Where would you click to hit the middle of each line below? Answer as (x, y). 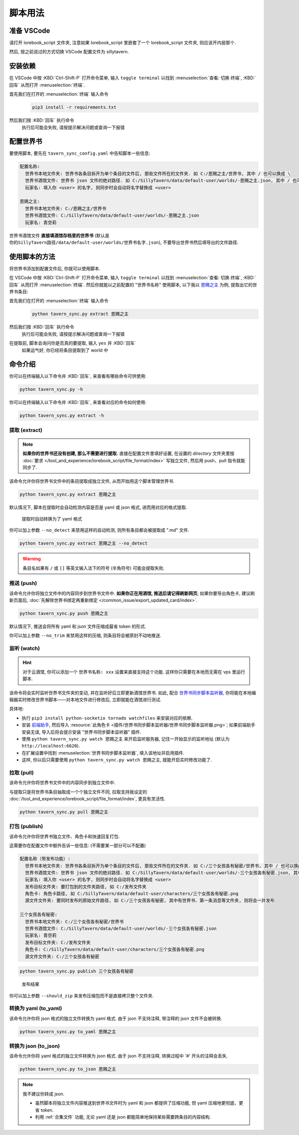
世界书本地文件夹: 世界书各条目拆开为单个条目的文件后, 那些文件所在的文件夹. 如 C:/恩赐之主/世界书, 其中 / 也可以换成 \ (158, 174)
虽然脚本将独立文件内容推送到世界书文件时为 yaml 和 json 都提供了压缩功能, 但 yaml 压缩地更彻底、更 (139, 1103)
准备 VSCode (30, 31)
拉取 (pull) (22, 772)
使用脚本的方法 (32, 257)
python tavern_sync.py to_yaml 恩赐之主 (68, 1032)
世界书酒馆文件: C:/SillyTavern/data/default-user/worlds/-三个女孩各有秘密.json (121, 929)
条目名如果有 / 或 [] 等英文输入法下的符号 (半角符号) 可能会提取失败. (94, 568)
